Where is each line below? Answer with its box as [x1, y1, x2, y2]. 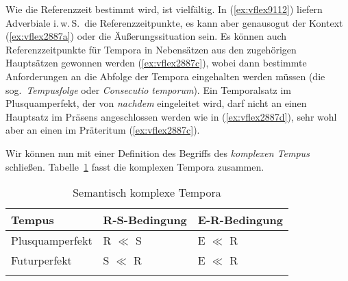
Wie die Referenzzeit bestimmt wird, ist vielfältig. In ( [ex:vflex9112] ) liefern [5, 2, 323, 16]
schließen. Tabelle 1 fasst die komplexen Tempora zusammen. [5, 159, 264, 173]
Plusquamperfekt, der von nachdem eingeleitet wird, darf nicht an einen [5, 96, 307, 110]
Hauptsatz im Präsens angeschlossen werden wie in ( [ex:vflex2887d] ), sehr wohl [5, 109, 337, 123]
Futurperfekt [11, 252, 72, 269]
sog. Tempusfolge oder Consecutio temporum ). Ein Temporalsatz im [5, 82, 292, 97]
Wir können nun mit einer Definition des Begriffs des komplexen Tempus [5, 145, 310, 160]
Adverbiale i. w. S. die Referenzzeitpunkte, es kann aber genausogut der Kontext [5, 15, 343, 29]
